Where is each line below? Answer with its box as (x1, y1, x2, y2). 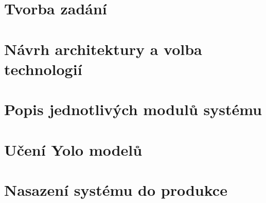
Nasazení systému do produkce (4, 179, 227, 200)
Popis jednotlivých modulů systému (4, 99, 262, 120)
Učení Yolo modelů (4, 139, 143, 160)
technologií (4, 58, 82, 79)
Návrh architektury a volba (4, 38, 202, 59)
